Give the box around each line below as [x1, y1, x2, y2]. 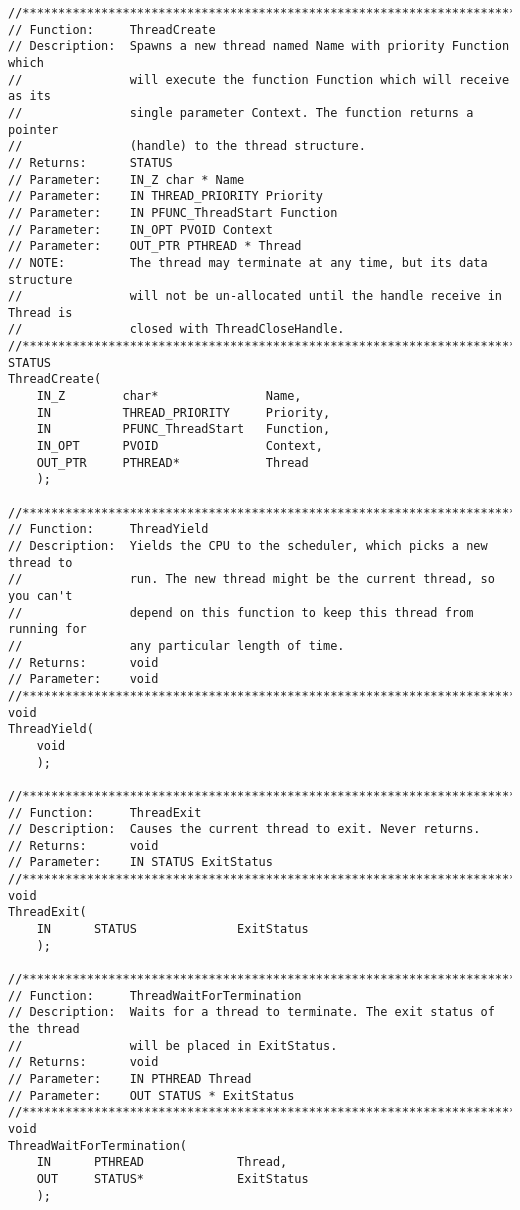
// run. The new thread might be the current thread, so [8, 572, 495, 587]
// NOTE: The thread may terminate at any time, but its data [8, 255, 488, 270]
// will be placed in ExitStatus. [8, 1038, 338, 1053]
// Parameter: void [8, 672, 159, 687]
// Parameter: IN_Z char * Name [8, 172, 245, 187]
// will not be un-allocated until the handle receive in [8, 289, 502, 304]
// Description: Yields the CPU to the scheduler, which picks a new [8, 539, 488, 553]
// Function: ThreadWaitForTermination [8, 988, 302, 1003]
